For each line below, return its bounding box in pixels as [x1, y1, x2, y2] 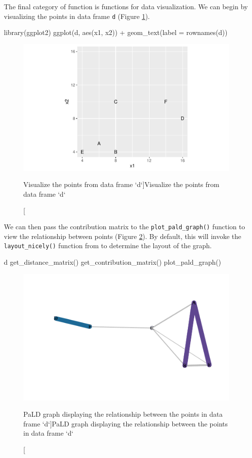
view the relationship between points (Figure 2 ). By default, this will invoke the [4, 231, 241, 241]
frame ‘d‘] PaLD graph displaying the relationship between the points [23, 418, 228, 428]
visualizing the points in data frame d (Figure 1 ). [4, 11, 150, 21]
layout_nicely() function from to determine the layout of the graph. [4, 240, 212, 251]
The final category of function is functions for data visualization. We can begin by [4, 1, 248, 11]
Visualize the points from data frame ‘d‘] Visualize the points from [23, 179, 219, 189]
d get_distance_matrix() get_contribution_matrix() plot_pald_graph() [4, 257, 221, 267]
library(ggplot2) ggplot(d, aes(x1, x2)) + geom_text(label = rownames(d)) [4, 27, 228, 37]
